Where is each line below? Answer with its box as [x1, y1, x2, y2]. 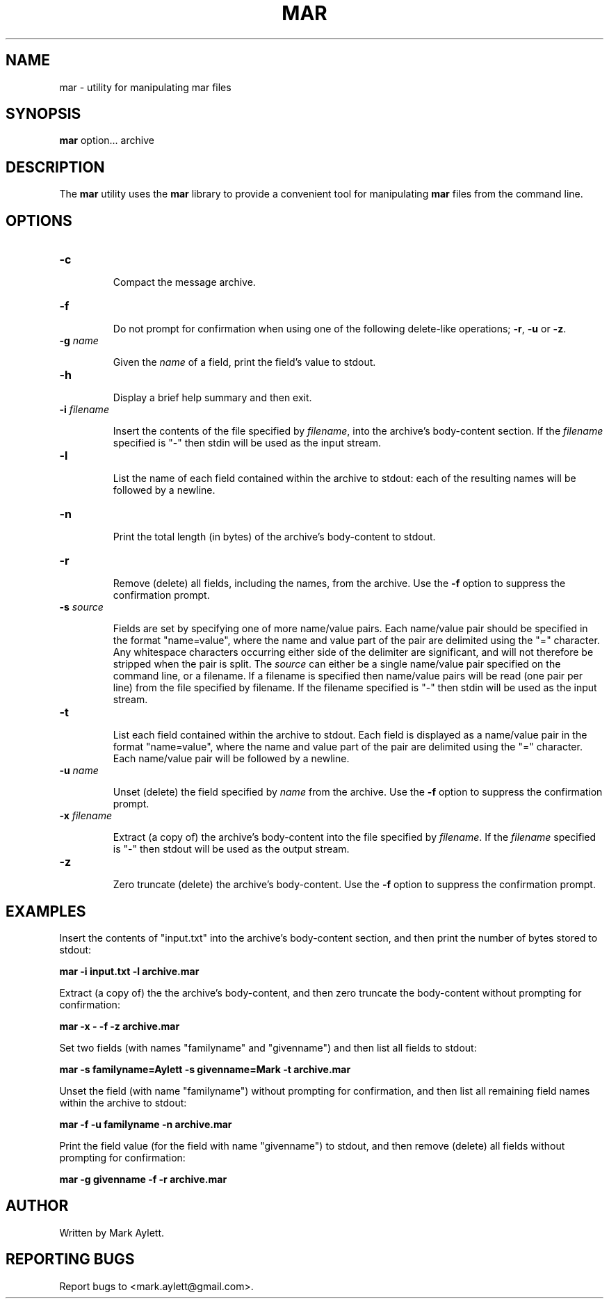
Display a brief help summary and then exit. [113, 392, 312, 404]
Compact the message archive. [113, 276, 256, 289]
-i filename [59, 403, 109, 416]
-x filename [59, 810, 112, 822]
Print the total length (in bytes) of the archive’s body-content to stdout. [113, 531, 436, 543]
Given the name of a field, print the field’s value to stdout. [113, 356, 376, 369]
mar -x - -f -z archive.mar [59, 1020, 180, 1032]
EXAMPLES [6, 902, 86, 920]
